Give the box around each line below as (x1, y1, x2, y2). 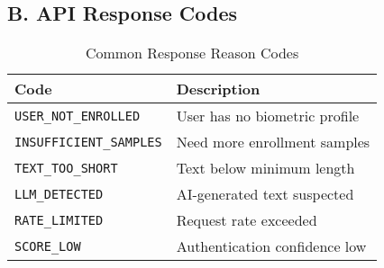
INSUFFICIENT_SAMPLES (14, 134, 162, 149)
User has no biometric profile (176, 105, 360, 127)
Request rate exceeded (176, 210, 317, 231)
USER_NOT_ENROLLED (14, 108, 141, 123)
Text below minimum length (176, 157, 355, 179)
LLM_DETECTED (14, 186, 104, 201)
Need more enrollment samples (176, 131, 370, 153)
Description (176, 78, 261, 100)
